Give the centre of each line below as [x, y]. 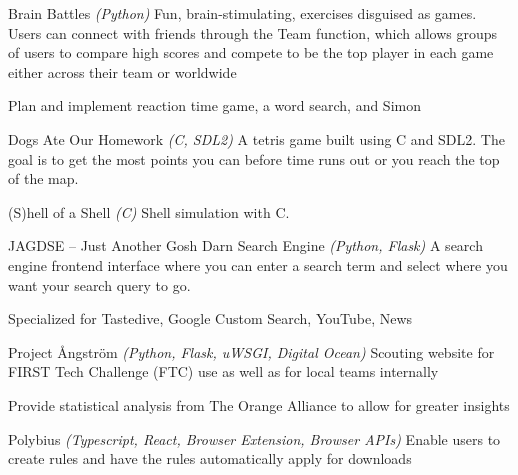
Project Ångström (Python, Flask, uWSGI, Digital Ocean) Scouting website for [251, 351]
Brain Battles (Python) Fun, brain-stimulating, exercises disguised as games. [242, 13]
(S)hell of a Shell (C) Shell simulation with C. [149, 211]
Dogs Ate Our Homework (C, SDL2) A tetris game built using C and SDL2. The [256, 138]
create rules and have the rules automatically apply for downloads [210, 458]
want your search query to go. [99, 284]
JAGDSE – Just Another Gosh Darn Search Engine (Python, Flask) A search [245, 245]
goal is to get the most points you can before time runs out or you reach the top [254, 158]
